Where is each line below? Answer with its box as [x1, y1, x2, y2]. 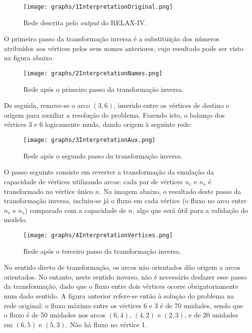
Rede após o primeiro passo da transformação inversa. [23, 84, 184, 94]
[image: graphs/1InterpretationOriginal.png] [23, 3, 173, 10]
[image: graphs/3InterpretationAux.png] [23, 137, 156, 144]
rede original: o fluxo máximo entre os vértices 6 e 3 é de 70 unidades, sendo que [4, 300, 243, 310]
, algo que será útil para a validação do [132, 205, 248, 215]
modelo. [4, 214, 27, 225]
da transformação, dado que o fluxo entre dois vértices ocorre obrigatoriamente [4, 281, 238, 291]
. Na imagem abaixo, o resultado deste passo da [99, 186, 241, 196]
